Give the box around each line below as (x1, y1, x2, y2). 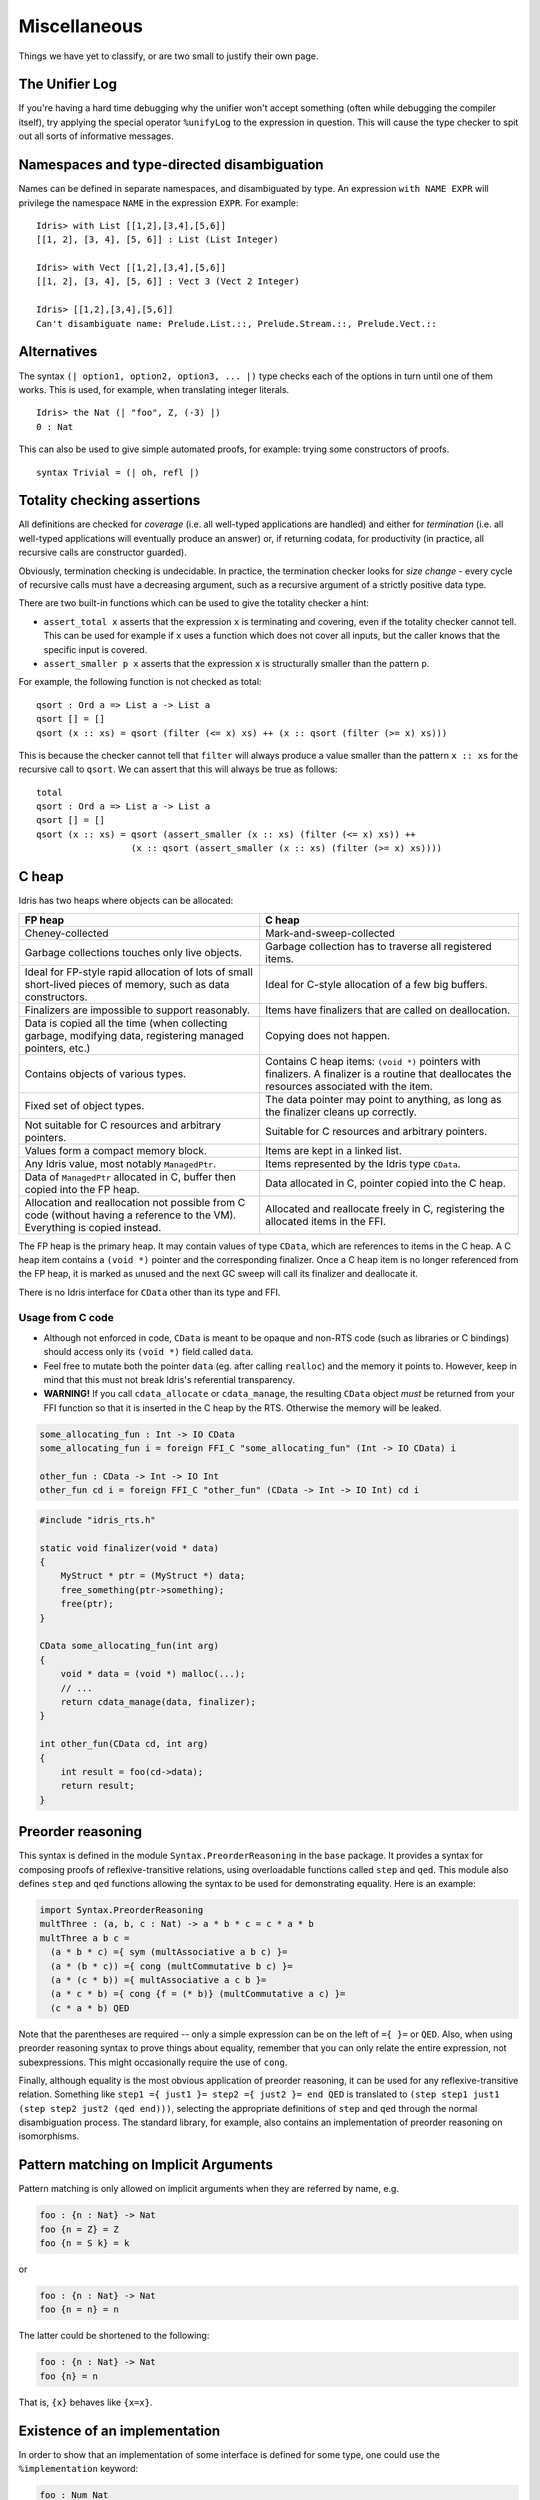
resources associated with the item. (265, 1079, 434, 1093)
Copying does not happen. (265, 1028, 390, 1042)
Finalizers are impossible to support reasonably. (24, 1003, 250, 1017)
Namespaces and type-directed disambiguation (18, 156, 324, 174)
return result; (60, 1780, 135, 1792)
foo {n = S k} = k (39, 2238, 130, 2249)
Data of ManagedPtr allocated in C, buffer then (24, 1170, 237, 1184)
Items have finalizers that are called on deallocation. (265, 1003, 510, 1017)
